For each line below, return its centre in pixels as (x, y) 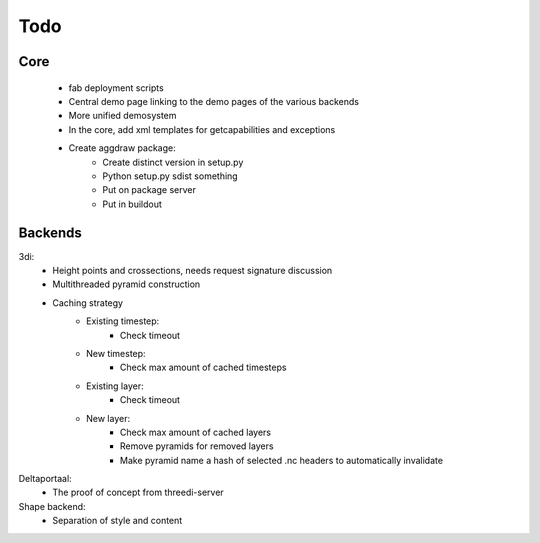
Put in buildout (132, 204)
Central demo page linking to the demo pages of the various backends (214, 101)
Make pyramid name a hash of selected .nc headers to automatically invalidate (282, 460)
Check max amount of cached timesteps (203, 367)
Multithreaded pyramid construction (126, 284)
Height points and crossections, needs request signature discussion (192, 270)
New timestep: (116, 353)
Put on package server (149, 190)
